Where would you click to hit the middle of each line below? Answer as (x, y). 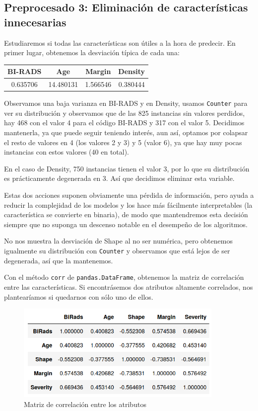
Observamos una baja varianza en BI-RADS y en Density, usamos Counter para (126, 103)
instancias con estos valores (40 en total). (66, 152)
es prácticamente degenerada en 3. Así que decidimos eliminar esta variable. (119, 178)
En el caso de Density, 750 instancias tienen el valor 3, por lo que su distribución (127, 168)
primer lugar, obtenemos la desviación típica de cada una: (92, 52)
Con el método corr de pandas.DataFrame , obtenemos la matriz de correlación (124, 277)
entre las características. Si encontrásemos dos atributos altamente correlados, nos (129, 287)
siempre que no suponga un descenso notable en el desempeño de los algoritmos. (126, 224)
